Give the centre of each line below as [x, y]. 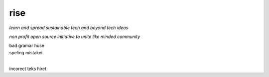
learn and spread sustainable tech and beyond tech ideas [69, 28]
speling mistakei [26, 52]
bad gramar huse [27, 46]
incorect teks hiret [28, 69]
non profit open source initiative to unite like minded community [75, 37]
